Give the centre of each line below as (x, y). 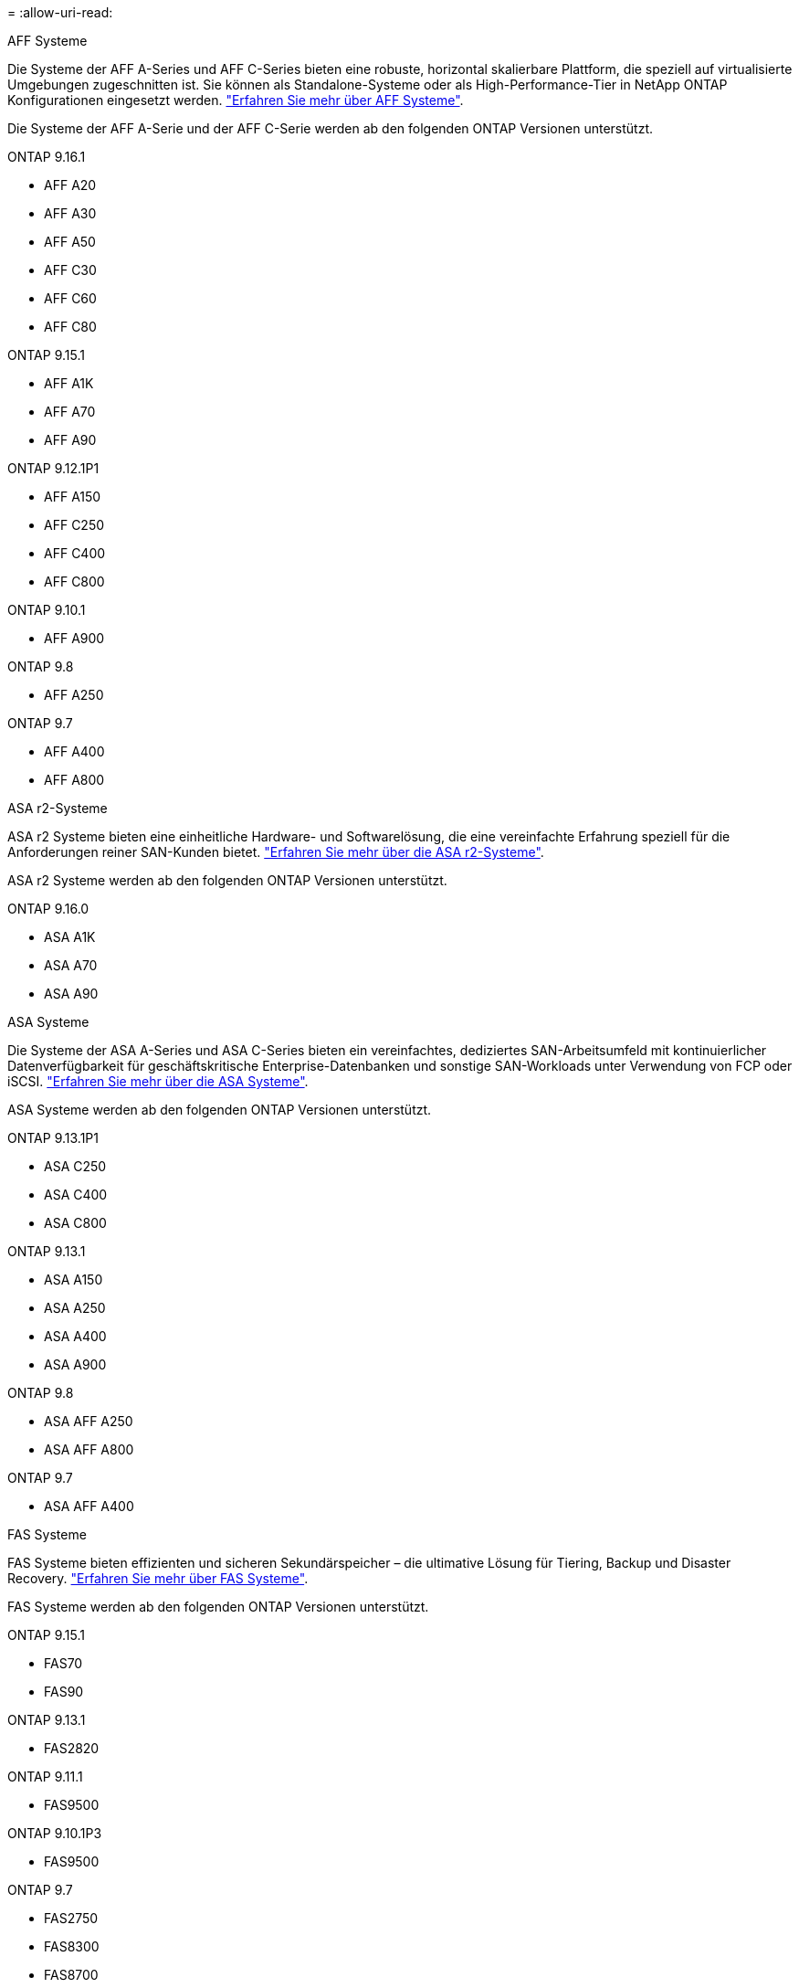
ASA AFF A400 (89, 1506)
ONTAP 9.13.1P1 (53, 1138)
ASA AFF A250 (89, 1421)
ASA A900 (75, 1364)
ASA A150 (74, 1280)
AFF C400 (75, 553)
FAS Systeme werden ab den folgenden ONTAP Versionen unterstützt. (218, 1607)
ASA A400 (75, 1336)
